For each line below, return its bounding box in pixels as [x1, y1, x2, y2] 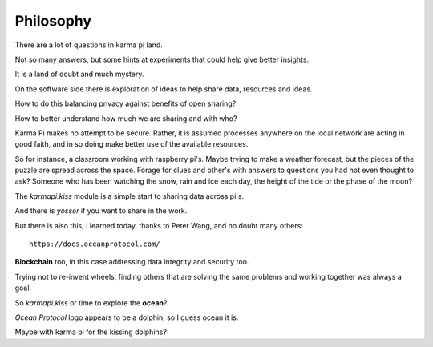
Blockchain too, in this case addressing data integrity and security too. [14, 257, 249, 267]
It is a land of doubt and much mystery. [14, 69, 144, 79]
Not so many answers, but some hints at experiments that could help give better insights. [14, 54, 309, 64]
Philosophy [14, 12, 92, 30]
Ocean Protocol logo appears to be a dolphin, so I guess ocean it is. [14, 313, 239, 322]
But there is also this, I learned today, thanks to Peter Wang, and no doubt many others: [14, 220, 304, 230]
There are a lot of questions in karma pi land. [14, 40, 164, 50]
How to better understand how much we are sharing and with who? [14, 113, 237, 123]
